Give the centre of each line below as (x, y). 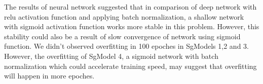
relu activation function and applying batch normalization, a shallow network (124, 16)
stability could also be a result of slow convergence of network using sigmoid (122, 36)
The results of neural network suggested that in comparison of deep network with (130, 7)
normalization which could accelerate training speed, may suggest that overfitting (130, 66)
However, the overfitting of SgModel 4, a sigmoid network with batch (111, 56)
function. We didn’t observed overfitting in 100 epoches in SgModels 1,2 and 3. (126, 46)
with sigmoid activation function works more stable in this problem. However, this (132, 26)
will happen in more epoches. (49, 76)
